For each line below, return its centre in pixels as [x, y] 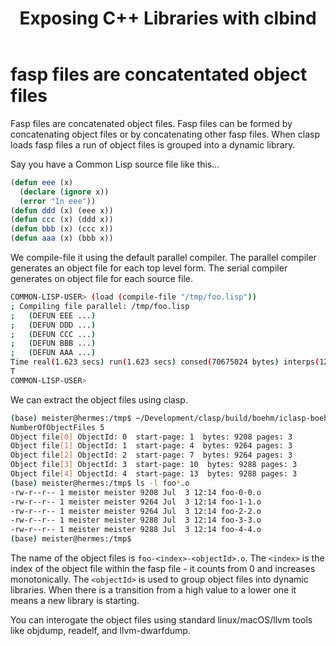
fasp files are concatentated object [159, 74]
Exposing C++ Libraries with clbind [168, 18]
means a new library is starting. [75, 601]
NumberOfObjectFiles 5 [57, 427]
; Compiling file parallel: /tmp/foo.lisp [100, 306]
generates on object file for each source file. [102, 279]
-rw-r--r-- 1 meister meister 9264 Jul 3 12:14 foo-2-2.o [136, 511]
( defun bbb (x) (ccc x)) [62, 229]
